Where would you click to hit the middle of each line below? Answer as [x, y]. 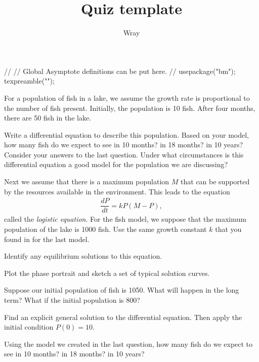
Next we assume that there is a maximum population [87, 182]
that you [228, 229]
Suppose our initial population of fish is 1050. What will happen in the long [122, 290]
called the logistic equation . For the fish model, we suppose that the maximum [125, 219]
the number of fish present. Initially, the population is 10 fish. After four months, [130, 108]
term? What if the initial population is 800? [72, 299]
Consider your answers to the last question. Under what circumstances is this [124, 154]
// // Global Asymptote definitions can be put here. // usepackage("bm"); [120, 71]
